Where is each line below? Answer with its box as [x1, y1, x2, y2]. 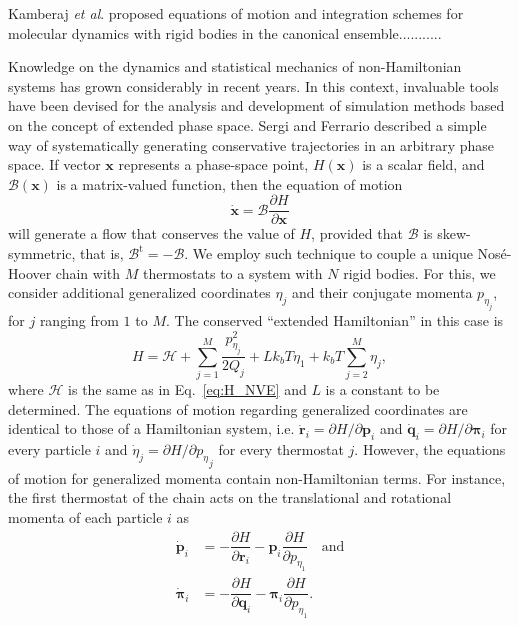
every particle [8, 439, 91, 460]
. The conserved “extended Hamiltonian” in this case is [165, 309, 504, 330]
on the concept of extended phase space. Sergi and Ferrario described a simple [8, 114, 487, 135]
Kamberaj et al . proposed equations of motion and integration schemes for [8, 3, 464, 23]
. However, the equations [354, 439, 506, 460]
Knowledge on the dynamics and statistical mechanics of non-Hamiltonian [8, 56, 462, 77]
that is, [80, 243, 124, 263]
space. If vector [8, 154, 101, 175]
